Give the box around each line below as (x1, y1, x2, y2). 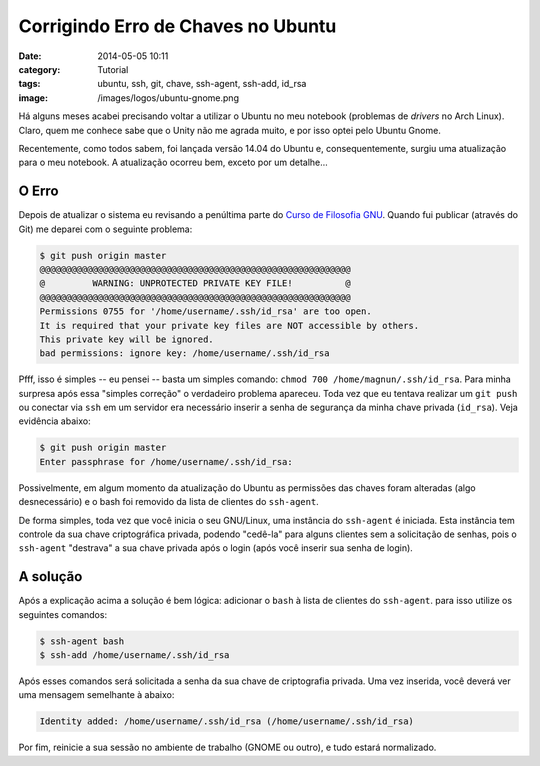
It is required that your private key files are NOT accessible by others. (39, 320, 420, 331)
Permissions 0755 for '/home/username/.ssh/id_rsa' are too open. (39, 306, 372, 317)
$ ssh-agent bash (39, 635, 125, 647)
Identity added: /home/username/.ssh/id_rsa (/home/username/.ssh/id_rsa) (39, 716, 415, 727)
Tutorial (97, 63, 129, 75)
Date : (18, 50, 42, 62)
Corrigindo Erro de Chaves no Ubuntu (18, 15, 337, 37)
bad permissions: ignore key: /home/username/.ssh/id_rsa (39, 348, 330, 359)
